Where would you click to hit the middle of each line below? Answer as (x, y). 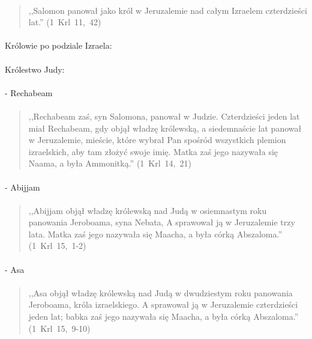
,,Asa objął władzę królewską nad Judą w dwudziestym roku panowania (160, 292)
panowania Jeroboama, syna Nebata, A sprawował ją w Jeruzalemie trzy (162, 222)
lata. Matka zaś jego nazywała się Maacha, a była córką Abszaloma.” (155, 234)
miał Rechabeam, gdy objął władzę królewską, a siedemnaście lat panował (165, 128)
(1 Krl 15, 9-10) (59, 328)
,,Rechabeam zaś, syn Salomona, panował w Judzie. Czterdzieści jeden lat (164, 116)
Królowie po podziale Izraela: (58, 45)
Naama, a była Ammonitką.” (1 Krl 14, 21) (110, 163)
